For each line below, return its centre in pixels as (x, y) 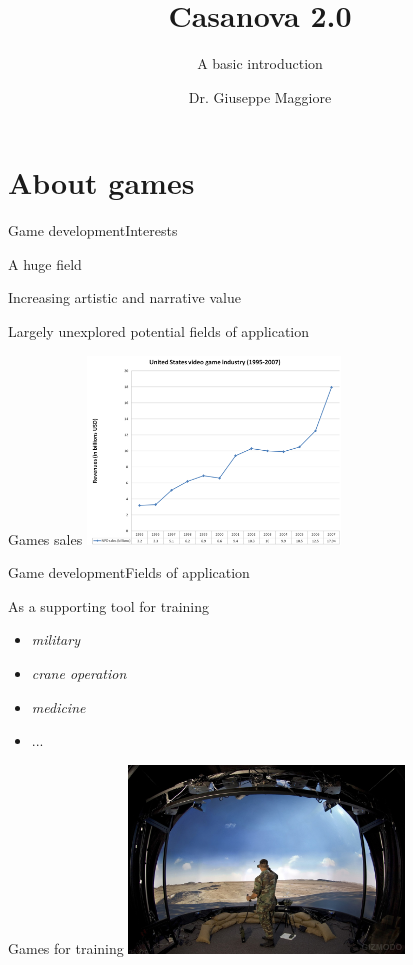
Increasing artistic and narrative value (124, 297)
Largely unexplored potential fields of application (159, 331)
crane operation (79, 672)
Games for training (66, 947)
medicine (58, 706)
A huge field (45, 263)
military (55, 639)
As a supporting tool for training (108, 605)
